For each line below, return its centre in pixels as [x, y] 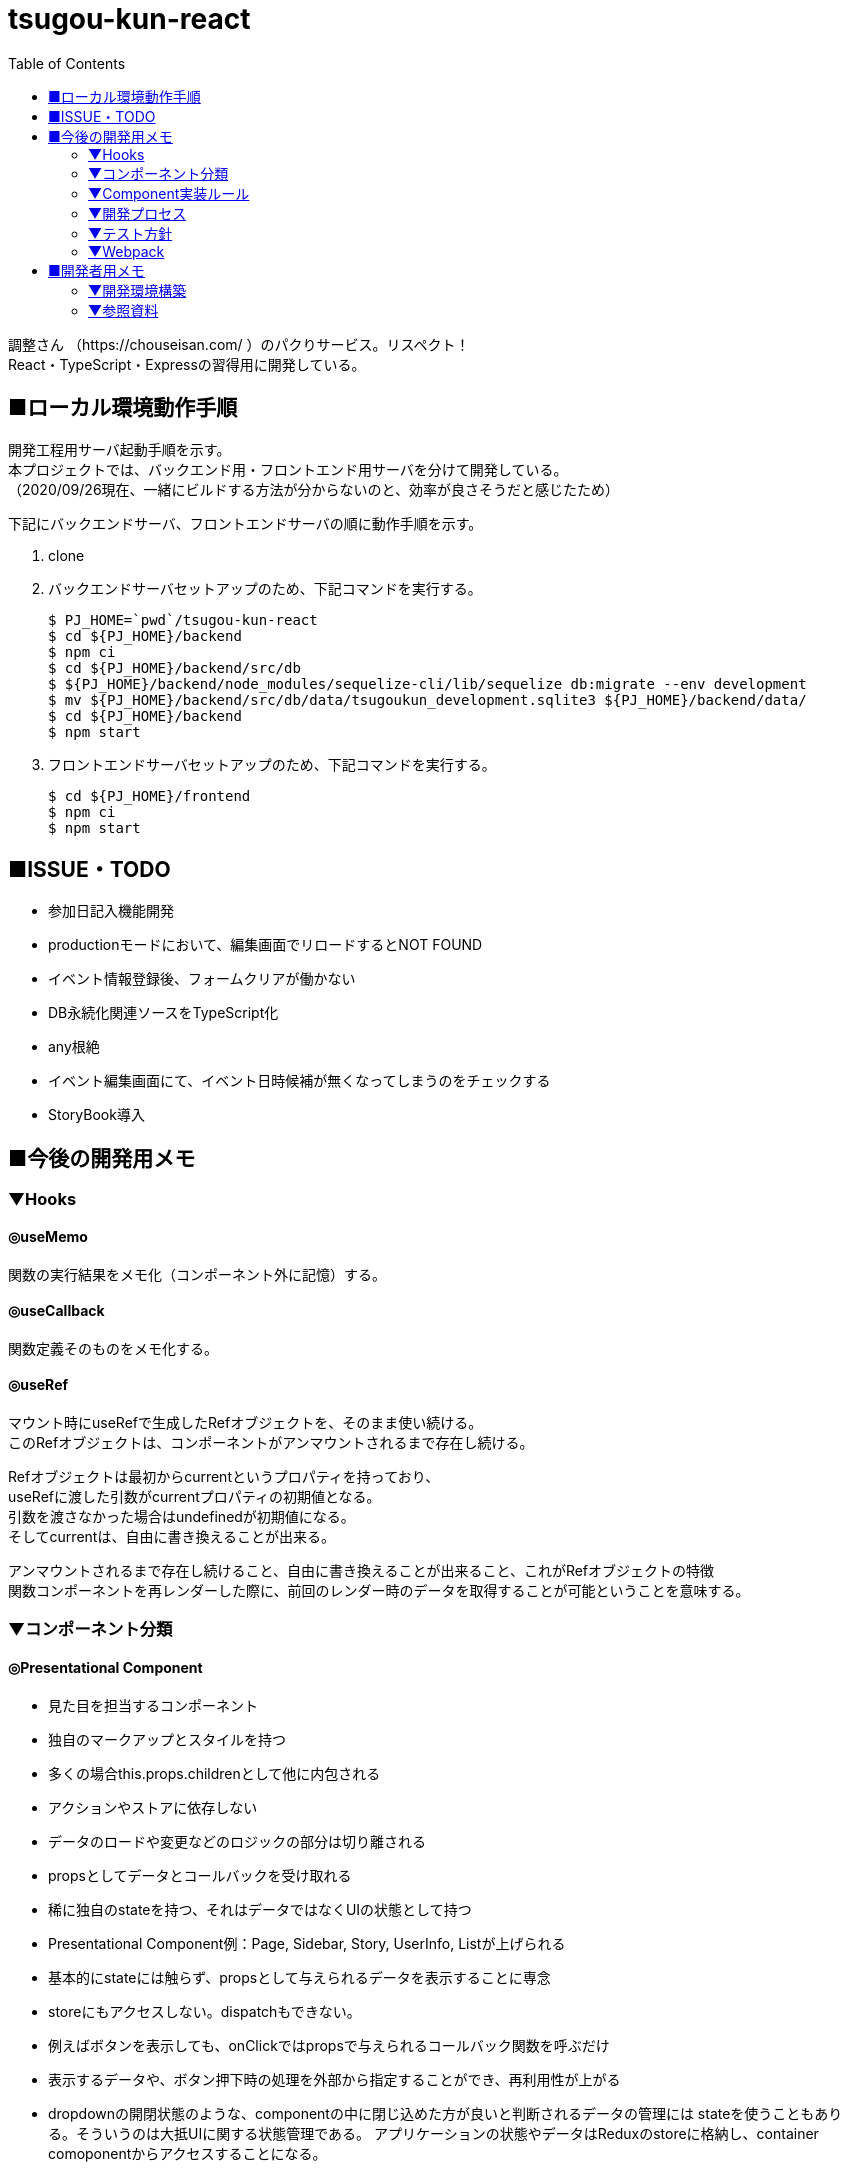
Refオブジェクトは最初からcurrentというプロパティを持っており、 [224, 1476]
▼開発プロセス [137, 213]
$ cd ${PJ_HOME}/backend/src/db [174, 667]
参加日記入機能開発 [111, 911]
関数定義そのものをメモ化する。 [113, 1348]
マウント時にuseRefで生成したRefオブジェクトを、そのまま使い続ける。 [245, 1422]
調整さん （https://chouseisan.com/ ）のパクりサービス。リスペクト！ [239, 344]
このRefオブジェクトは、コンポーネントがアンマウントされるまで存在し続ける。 [271, 1442]
